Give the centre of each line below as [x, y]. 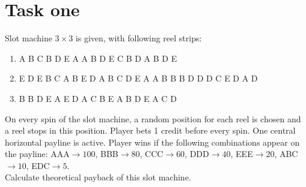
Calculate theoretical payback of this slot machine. [98, 177]
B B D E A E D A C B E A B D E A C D [98, 98]
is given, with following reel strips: [139, 38]
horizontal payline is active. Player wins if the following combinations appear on [152, 142]
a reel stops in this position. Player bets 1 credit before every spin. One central [150, 130]
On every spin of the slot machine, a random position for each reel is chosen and [153, 118]
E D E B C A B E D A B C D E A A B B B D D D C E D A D [138, 78]
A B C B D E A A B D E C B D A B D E [98, 58]
